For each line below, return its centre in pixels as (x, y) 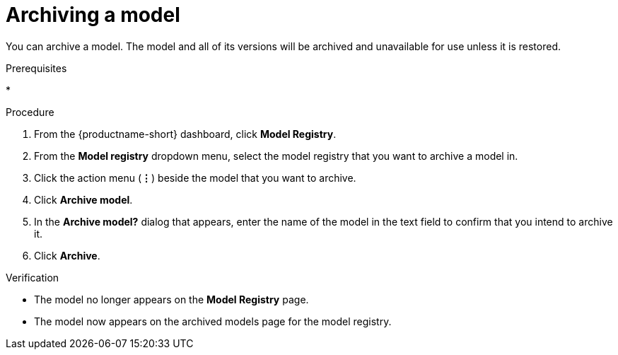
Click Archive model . (83, 199)
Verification (33, 277)
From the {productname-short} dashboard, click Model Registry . (185, 134)
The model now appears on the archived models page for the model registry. (213, 321)
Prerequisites (36, 68)
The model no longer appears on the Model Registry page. (171, 299)
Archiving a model (93, 15)
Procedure (30, 112)
